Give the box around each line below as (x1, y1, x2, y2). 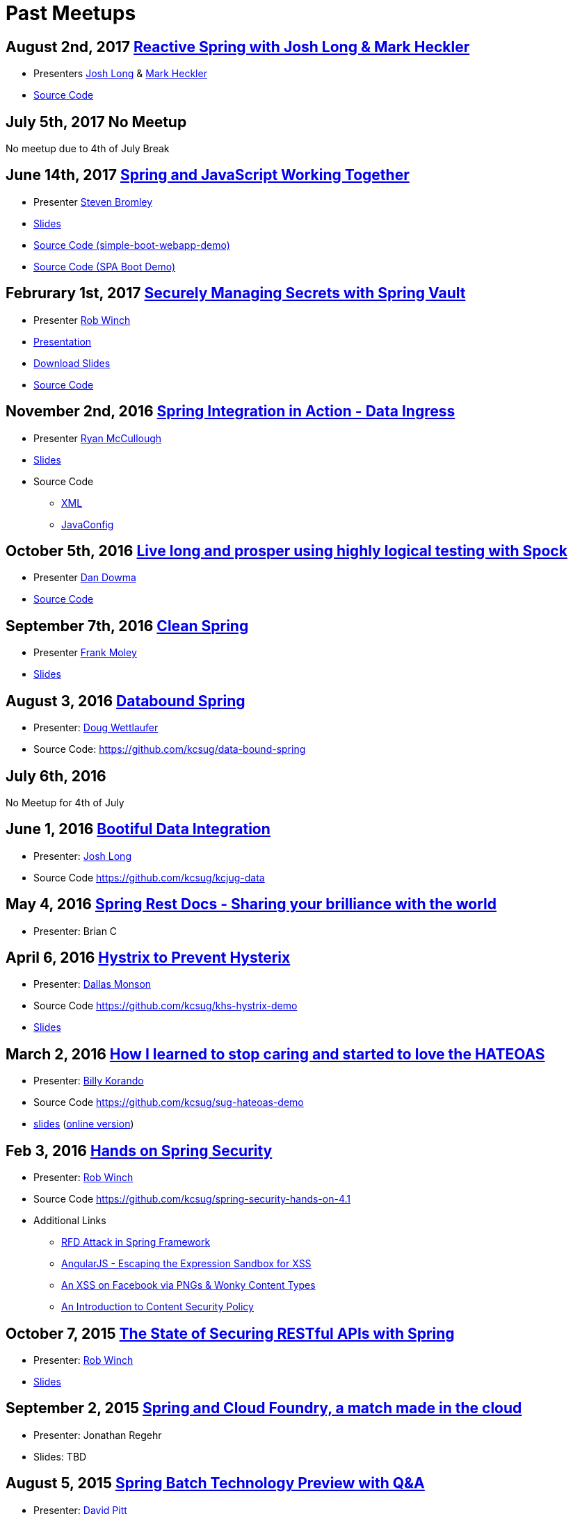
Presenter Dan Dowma (33, 571, 136, 584)
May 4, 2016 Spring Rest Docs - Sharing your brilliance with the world (6, 895, 497, 913)
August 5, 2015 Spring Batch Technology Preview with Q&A (6, 1474, 425, 1492)
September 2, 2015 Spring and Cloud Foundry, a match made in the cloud (6, 1399, 522, 1417)
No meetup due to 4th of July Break (6, 143, 170, 155)
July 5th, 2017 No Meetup (6, 113, 187, 131)
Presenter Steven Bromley (33, 195, 153, 208)
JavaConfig (61, 518, 114, 530)
